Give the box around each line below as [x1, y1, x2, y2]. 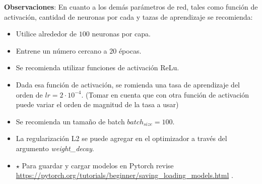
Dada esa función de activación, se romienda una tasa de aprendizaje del [16, 79, 240, 89]
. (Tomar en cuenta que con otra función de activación [81, 89, 249, 100]
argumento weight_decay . [16, 143, 94, 153]
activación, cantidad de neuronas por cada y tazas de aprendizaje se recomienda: [4, 11, 253, 22]
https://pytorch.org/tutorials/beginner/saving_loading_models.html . [16, 170, 233, 180]
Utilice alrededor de [16, 28, 77, 39]
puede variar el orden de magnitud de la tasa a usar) [16, 99, 179, 110]
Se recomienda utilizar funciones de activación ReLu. [16, 62, 179, 73]
